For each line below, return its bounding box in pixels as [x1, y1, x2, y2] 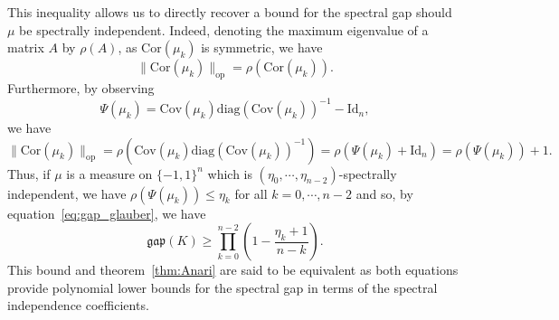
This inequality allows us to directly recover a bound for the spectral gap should [7, 3, 452, 21]
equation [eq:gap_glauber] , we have [7, 203, 206, 222]
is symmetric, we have [201, 38, 323, 57]
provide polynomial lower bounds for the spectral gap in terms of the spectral [7, 278, 438, 296]
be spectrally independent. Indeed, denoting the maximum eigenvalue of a [19, 20, 429, 39]
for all [234, 184, 268, 202]
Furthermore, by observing [7, 78, 155, 97]
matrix [7, 38, 44, 57]
